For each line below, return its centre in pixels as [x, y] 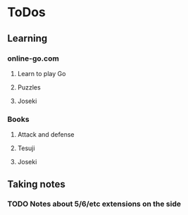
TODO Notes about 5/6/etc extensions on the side [94, 204]
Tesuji [26, 148]
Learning [27, 38]
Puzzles [29, 87]
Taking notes [36, 184]
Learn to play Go [42, 73]
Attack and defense [46, 135]
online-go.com [33, 59]
